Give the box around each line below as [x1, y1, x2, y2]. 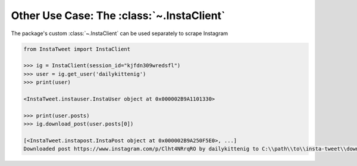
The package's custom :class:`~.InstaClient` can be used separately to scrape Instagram [11, 30, 228, 37]
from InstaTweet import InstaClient [23, 45, 131, 52]
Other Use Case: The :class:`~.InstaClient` [11, 9, 226, 22]
